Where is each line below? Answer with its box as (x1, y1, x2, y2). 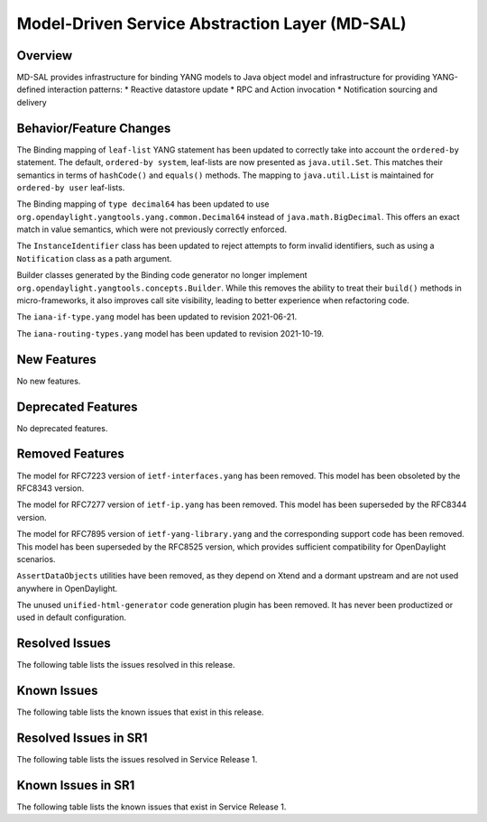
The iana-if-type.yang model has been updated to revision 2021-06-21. (16, 311, 298, 322)
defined (16, 84, 46, 95)
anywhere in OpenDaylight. (16, 583, 118, 594)
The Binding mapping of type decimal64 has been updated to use (16, 199, 270, 209)
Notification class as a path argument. (16, 253, 172, 263)
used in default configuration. (16, 612, 126, 623)
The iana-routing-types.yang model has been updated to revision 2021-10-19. (16, 328, 325, 338)
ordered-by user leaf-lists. (16, 181, 125, 193)
